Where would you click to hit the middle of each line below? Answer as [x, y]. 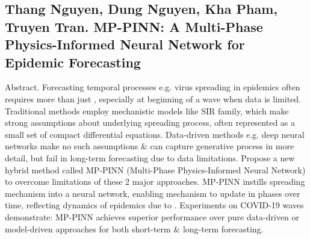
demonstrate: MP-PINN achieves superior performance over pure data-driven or [152, 216]
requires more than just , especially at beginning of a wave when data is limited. [153, 98]
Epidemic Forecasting [73, 62]
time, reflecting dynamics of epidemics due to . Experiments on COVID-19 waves [154, 205]
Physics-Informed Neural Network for [125, 44]
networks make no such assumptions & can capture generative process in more [150, 146]
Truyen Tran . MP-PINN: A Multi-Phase [134, 26]
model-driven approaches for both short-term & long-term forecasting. [134, 228]
